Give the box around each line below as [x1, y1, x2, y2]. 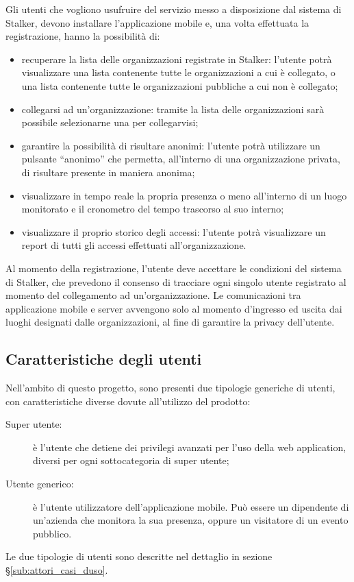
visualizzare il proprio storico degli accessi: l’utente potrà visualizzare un [21, 224, 326, 239]
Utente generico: [5, 476, 74, 491]
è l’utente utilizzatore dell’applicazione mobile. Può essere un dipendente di [33, 499, 349, 513]
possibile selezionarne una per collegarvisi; [21, 115, 199, 130]
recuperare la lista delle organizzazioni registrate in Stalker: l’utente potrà [21, 51, 332, 66]
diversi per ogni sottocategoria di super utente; [33, 453, 229, 468]
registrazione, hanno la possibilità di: [5, 29, 160, 43]
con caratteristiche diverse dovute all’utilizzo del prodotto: [5, 393, 251, 408]
